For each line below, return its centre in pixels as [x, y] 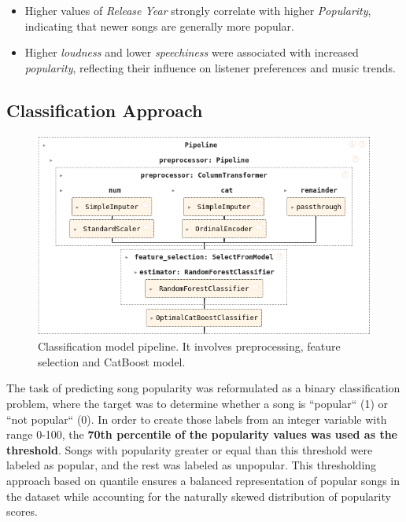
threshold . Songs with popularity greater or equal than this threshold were [190, 449]
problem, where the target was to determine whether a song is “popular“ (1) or [197, 404]
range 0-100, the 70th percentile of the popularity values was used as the [202, 434]
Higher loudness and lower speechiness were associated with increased [192, 52]
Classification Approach [105, 110]
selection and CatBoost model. [112, 361]
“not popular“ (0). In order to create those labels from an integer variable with [197, 419]
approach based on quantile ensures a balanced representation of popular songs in [203, 481]
